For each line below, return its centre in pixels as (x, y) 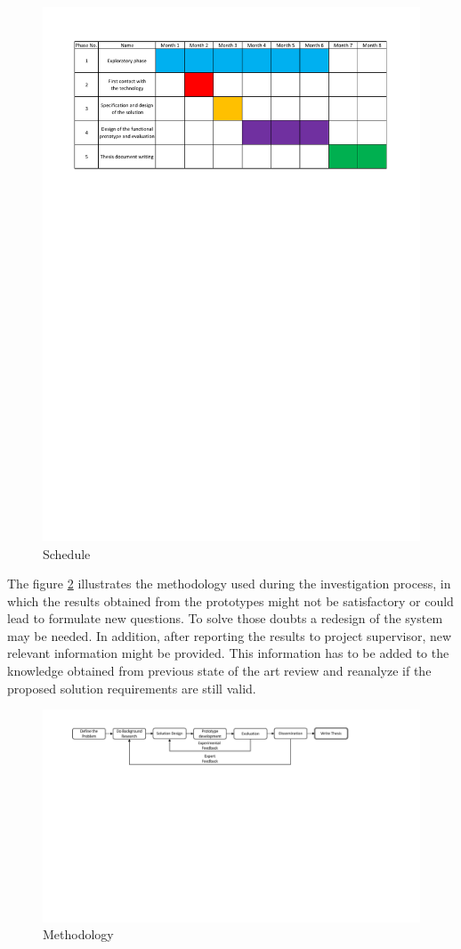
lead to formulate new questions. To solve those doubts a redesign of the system (225, 618)
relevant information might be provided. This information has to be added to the (228, 653)
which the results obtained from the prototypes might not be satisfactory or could (230, 600)
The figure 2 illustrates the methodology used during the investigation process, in (229, 584)
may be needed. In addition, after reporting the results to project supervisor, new (230, 635)
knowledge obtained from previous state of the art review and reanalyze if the (219, 671)
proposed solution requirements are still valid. (132, 688)
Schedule (67, 553)
